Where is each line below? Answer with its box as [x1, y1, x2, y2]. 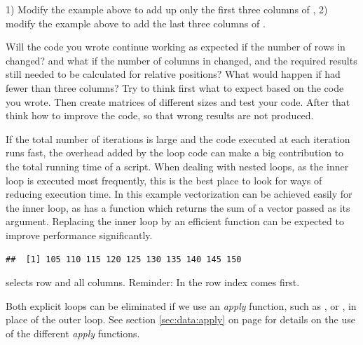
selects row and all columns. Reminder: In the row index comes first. [6, 275, 300, 290]
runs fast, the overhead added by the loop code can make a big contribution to [6, 145, 344, 160]
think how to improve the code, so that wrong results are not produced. [6, 108, 314, 123]
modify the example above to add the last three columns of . [6, 15, 266, 30]
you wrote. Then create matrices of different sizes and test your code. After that [6, 94, 350, 109]
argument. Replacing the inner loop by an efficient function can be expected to [6, 214, 344, 229]
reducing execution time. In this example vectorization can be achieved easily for [6, 187, 352, 201]
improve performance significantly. [6, 227, 153, 242]
